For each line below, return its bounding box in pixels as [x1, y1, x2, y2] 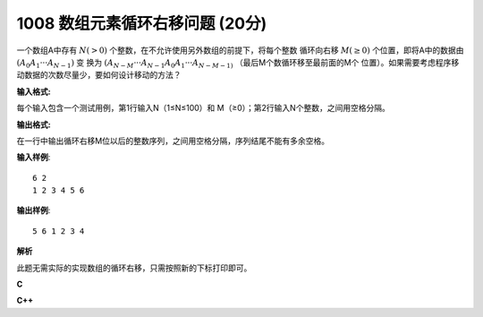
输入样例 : [16, 152, 51, 163]
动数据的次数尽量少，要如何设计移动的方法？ [16, 70, 182, 81]
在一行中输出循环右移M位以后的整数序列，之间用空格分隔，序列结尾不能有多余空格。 [16, 135, 330, 146]
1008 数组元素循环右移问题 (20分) [16, 13, 267, 33]
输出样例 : [16, 205, 51, 216]
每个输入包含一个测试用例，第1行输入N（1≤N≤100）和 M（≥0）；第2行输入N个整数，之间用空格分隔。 [16, 103, 391, 114]
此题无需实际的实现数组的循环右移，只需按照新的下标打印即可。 [16, 262, 252, 273]
